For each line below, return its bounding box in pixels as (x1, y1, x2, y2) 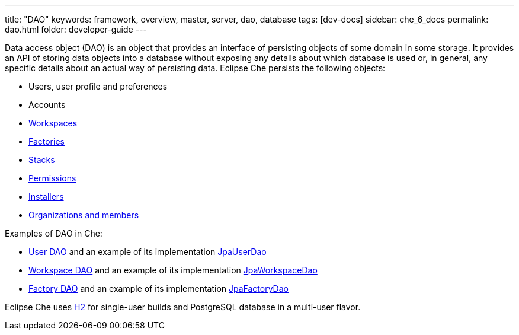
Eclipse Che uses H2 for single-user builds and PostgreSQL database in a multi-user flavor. (5, 302, 361, 312)
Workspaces (28, 118, 78, 128)
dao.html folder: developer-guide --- (5, 24, 147, 34)
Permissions (28, 173, 76, 183)
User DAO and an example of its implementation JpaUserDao (28, 247, 267, 257)
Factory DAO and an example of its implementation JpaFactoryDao (28, 283, 289, 293)
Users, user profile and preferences (28, 81, 168, 91)
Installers (28, 192, 64, 202)
